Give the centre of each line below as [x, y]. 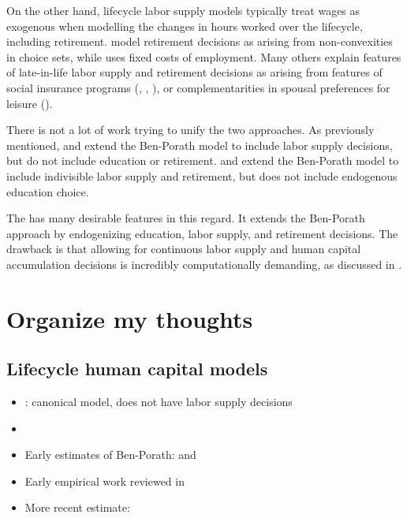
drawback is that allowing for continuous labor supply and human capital [184, 249]
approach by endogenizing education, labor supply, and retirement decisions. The [202, 233]
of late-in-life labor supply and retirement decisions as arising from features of [194, 72]
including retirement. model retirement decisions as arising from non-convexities [200, 41]
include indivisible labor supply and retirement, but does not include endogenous [202, 175]
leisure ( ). [30, 103]
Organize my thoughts [130, 318]
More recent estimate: [77, 507]
